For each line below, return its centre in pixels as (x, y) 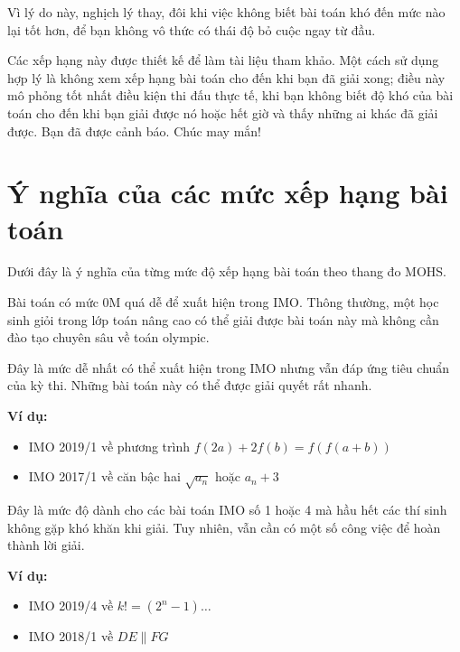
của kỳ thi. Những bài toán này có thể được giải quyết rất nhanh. (190, 385)
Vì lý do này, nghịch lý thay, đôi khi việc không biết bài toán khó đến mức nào (226, 12)
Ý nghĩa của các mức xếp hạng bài (228, 193)
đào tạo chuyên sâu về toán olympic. (108, 337)
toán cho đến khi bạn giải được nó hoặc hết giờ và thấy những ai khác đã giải (223, 112)
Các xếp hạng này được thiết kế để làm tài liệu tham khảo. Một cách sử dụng (223, 60)
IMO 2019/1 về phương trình (109, 446)
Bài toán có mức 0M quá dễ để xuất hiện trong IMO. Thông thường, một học (223, 302)
